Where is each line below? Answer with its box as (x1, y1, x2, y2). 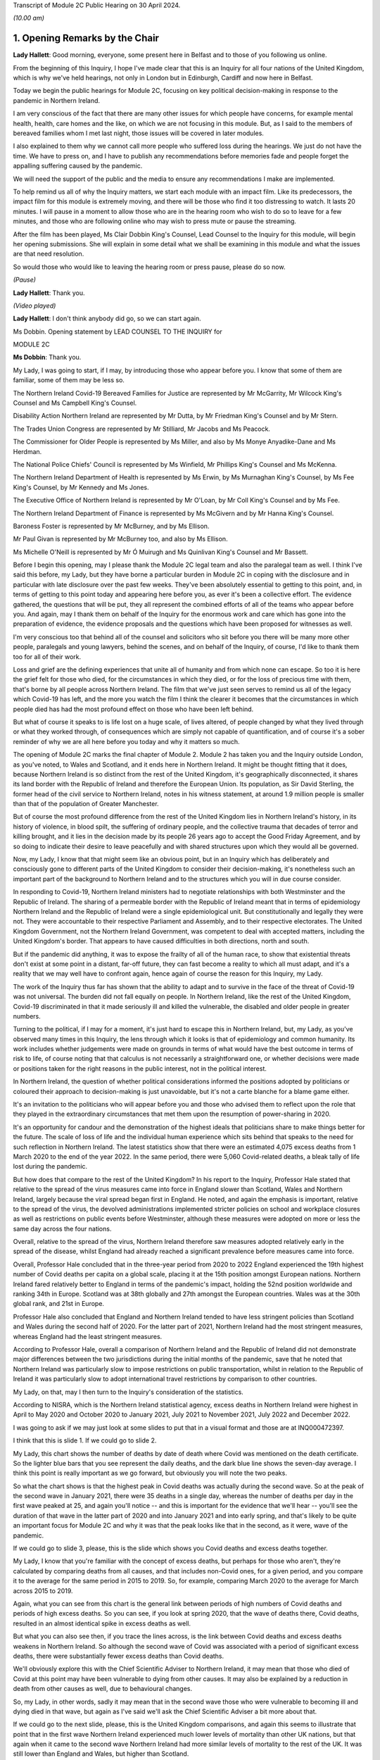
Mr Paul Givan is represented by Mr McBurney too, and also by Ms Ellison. (13, 535, 228, 543)
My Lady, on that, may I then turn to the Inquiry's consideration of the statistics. (13, 1388, 244, 1396)
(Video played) (13, 301, 56, 310)
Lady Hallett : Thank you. (13, 289, 85, 297)
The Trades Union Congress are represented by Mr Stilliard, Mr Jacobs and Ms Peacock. (13, 425, 271, 433)
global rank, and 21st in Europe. (13, 1300, 105, 1308)
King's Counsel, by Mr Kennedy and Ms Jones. (13, 483, 149, 491)
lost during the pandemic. (13, 1162, 88, 1171)
